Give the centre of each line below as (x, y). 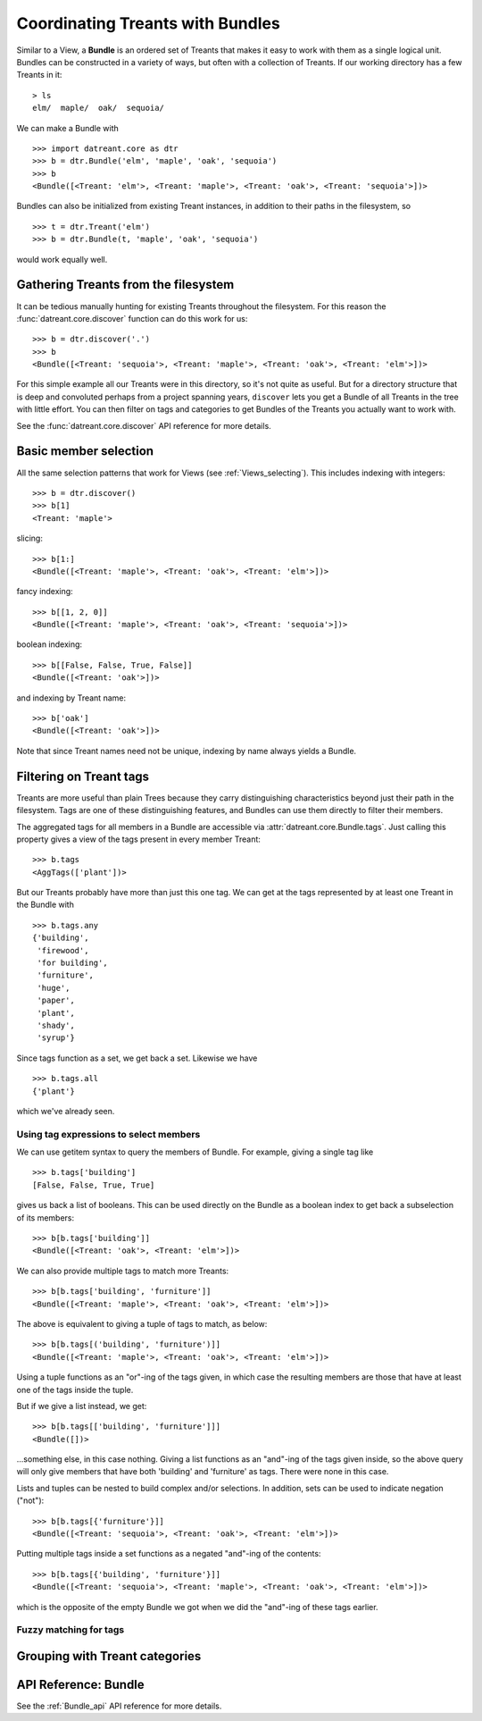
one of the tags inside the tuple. (75, 1389)
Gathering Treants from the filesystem (125, 285)
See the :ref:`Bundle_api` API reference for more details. (119, 1706)
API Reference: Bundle (80, 1685)
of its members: (46, 1217)
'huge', (54, 988)
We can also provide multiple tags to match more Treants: (123, 1271)
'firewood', (63, 950)
